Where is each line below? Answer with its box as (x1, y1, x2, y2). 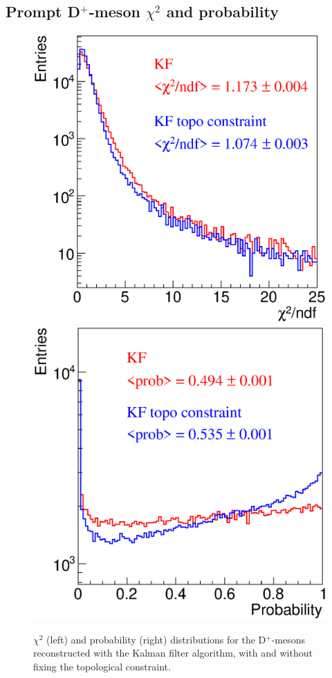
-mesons (271, 632, 306, 646)
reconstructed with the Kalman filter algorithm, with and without (33, 646, 313, 660)
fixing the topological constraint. (33, 659, 171, 674)
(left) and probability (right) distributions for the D (46, 632, 266, 646)
